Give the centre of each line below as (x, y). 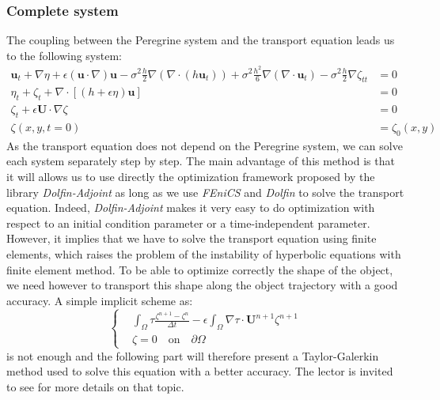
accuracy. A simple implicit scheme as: (100, 300)
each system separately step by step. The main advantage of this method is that (201, 161)
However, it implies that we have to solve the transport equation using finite (192, 238)
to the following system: (64, 55)
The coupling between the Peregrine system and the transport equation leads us (201, 40)
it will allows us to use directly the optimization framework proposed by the (191, 176)
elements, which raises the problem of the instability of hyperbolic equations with (204, 253)
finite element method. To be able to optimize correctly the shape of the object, (200, 269)
